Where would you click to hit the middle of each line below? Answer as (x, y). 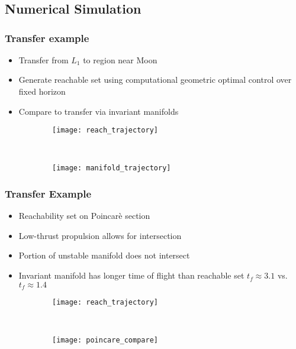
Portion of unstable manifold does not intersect (104, 255)
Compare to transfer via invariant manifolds (99, 111)
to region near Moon (120, 59)
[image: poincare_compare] (105, 340)
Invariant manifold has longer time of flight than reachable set (131, 275)
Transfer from (44, 59)
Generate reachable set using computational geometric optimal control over (155, 80)
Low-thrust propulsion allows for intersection (100, 235)
